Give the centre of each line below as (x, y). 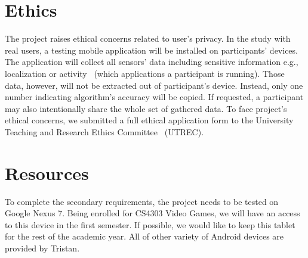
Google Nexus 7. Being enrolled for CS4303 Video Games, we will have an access (153, 213)
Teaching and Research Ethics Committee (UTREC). (104, 131)
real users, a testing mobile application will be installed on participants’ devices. (151, 50)
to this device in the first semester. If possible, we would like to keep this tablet (150, 224)
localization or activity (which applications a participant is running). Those (145, 73)
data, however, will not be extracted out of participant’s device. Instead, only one (154, 85)
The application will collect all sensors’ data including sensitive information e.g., (152, 62)
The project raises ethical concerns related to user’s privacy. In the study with (148, 38)
